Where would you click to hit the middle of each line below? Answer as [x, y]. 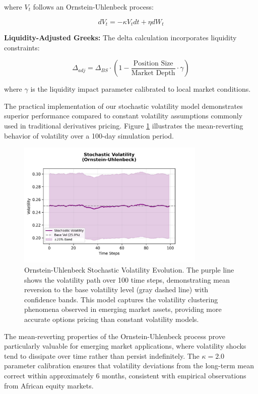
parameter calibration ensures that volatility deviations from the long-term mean [129, 366]
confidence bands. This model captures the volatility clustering [121, 299]
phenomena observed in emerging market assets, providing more [123, 309]
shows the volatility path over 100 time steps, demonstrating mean [127, 279]
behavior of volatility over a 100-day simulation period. [89, 135]
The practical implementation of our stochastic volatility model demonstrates [123, 106]
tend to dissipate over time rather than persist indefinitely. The [102, 355]
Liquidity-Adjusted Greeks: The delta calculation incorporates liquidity [120, 38]
